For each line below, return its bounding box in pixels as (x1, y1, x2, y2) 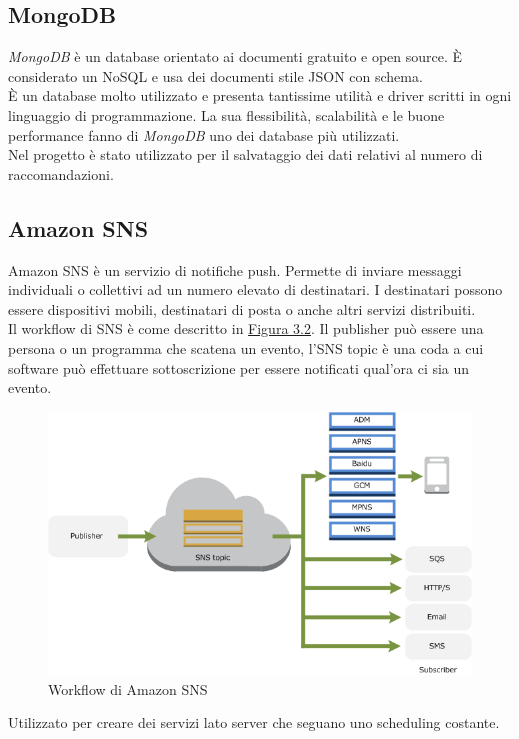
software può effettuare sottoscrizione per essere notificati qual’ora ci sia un (8, 357, 470, 378)
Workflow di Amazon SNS (48, 678, 208, 699)
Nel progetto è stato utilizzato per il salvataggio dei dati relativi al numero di (8, 144, 483, 165)
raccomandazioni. (8, 163, 114, 184)
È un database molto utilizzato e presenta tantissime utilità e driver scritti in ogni (8, 85, 512, 106)
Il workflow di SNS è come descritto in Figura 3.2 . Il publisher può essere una (8, 318, 484, 339)
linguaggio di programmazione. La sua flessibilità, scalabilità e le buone (8, 104, 445, 125)
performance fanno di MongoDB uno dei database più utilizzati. (8, 124, 400, 145)
